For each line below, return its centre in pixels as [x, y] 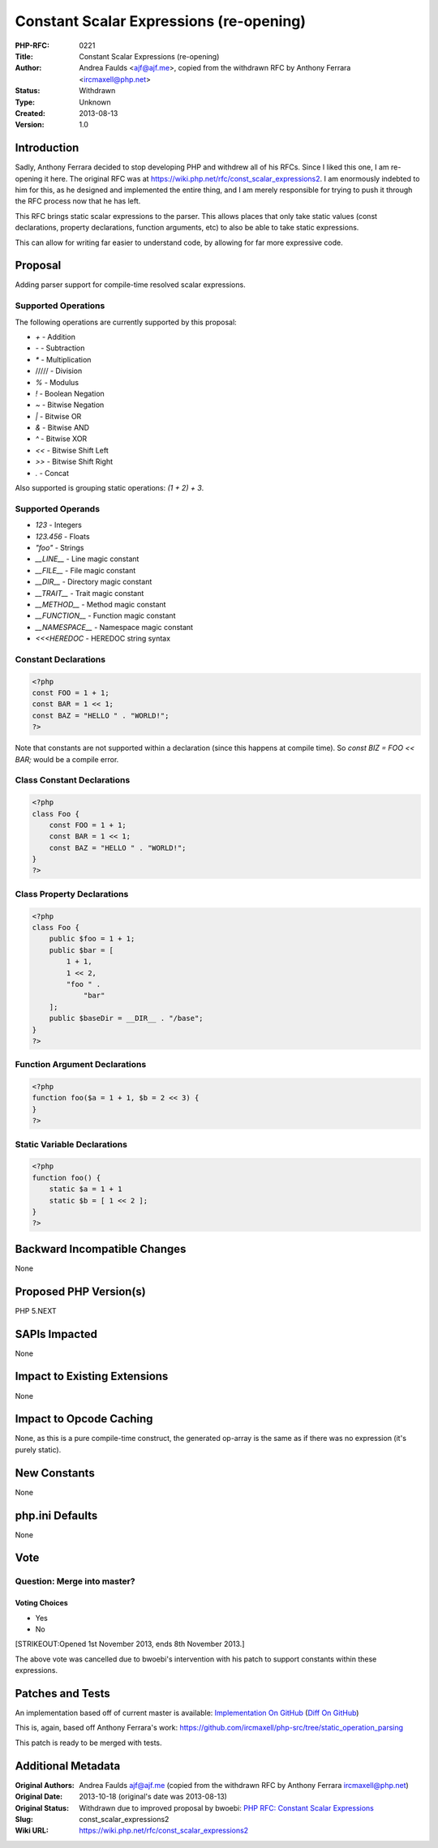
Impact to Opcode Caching [84, 1419]
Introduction [47, 148]
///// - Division [59, 371]
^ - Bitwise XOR [61, 439]
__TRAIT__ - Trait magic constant [90, 593]
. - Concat [52, 473]
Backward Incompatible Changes [101, 1249]
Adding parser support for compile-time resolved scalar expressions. [131, 285]
